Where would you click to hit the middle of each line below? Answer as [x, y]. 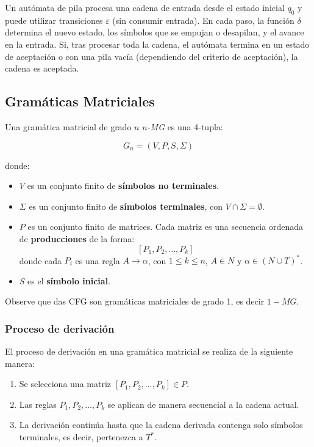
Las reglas [38, 404]
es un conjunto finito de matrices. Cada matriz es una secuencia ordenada [165, 227]
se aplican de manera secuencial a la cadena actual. [203, 404]
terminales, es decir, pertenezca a [81, 437]
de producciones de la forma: [77, 238]
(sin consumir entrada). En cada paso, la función [203, 20]
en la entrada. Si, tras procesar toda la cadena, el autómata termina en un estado [157, 44]
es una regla [98, 260]
